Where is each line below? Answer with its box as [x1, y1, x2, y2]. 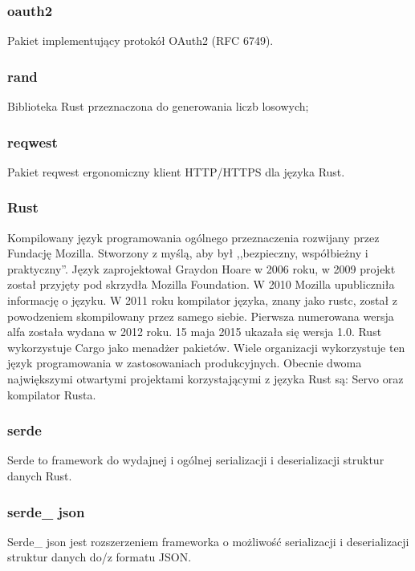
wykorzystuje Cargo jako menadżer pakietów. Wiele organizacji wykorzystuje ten [7, 338, 405, 355]
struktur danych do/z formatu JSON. [7, 549, 192, 565]
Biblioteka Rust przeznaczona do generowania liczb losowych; [7, 98, 309, 115]
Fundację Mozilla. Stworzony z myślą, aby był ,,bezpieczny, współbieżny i [7, 245, 368, 261]
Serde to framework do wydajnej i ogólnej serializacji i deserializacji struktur [7, 452, 384, 468]
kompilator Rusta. [7, 386, 96, 403]
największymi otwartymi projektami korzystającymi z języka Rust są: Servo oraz [7, 371, 404, 387]
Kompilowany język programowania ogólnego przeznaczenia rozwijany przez [7, 229, 380, 245]
